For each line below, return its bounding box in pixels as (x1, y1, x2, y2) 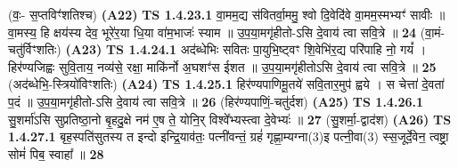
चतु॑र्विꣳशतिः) (8, 40, 61, 59)
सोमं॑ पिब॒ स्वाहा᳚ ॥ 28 (8, 144, 104, 163)
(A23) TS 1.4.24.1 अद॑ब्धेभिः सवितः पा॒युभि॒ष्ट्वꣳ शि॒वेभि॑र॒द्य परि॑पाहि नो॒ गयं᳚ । (65, 40, 427, 59)
